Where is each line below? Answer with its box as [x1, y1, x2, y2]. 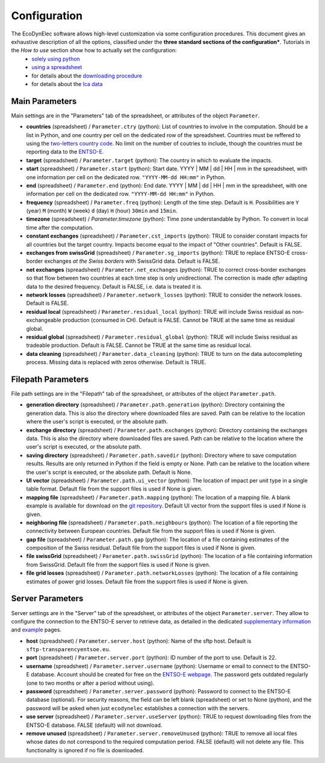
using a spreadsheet [31, 64, 82, 71]
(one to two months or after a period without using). [26, 679, 155, 687]
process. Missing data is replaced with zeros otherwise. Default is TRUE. [26, 358, 206, 366]
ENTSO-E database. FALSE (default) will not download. [26, 722, 162, 729]
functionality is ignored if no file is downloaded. [26, 746, 144, 754]
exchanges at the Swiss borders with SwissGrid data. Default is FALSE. [44, 257, 220, 265]
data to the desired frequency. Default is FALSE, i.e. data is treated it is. [26, 283, 203, 290]
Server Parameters [11, 593, 84, 604]
